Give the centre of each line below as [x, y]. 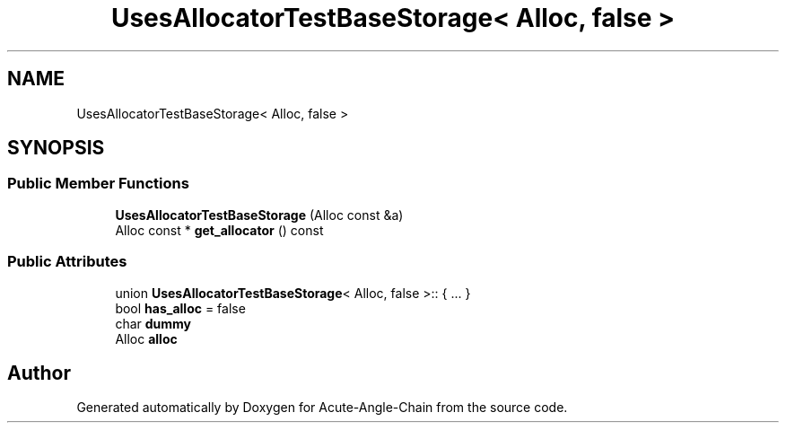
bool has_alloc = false [180, 308]
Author [39, 373]
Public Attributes [67, 262]
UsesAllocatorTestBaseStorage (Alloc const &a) [259, 215]
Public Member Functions [98, 184]
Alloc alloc [146, 338]
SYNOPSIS [56, 148]
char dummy [153, 323]
